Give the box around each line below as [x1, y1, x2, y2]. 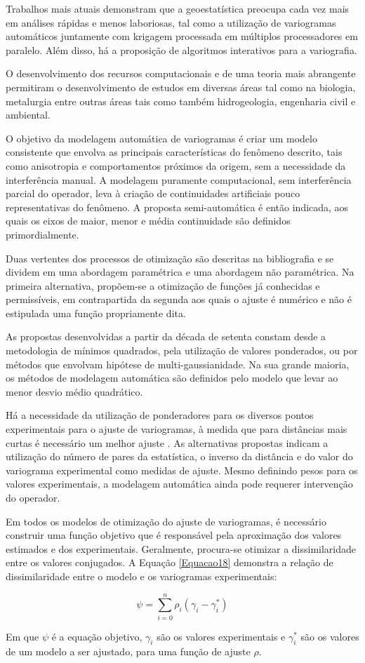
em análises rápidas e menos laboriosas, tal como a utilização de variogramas [6, 15, 336, 29]
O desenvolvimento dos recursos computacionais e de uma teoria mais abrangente [6, 66, 356, 81]
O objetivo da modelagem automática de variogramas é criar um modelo [6, 130, 317, 145]
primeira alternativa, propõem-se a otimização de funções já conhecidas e [6, 278, 320, 293]
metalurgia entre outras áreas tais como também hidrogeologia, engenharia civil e [6, 93, 356, 108]
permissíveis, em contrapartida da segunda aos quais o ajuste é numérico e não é [6, 292, 352, 307]
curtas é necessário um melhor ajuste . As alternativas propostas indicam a [6, 435, 328, 450]
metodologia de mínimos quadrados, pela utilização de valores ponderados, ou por [6, 343, 358, 358]
